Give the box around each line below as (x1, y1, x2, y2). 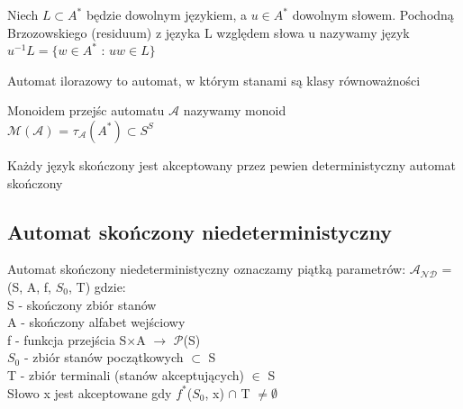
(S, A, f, (7, 277, 52, 295)
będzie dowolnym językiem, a (86, 5, 248, 23)
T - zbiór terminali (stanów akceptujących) (7, 365, 245, 384)
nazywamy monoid (183, 101, 286, 120)
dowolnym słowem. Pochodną (292, 5, 454, 23)
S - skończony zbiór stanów (7, 295, 157, 314)
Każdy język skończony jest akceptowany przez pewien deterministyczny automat (7, 155, 457, 174)
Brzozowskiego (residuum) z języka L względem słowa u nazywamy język (7, 23, 410, 41)
